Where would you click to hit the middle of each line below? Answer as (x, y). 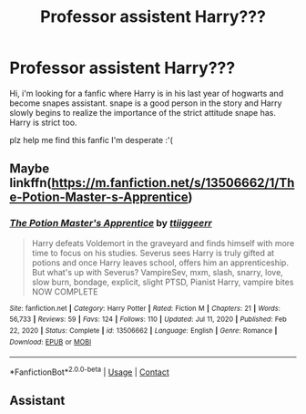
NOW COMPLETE (65, 291)
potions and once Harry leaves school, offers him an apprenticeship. (160, 263)
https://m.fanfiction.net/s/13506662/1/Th (173, 183)
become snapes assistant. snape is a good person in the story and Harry (146, 103)
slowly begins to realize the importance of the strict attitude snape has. (143, 112)
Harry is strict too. (43, 122)
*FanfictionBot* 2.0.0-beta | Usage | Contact (90, 371)
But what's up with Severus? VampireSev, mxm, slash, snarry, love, (158, 272)
